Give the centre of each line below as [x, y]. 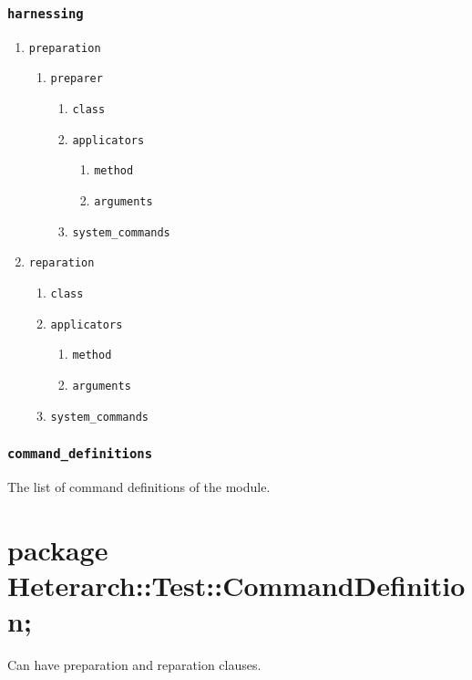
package [58, 549]
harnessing [46, 13]
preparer [77, 79]
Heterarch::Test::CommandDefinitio [236, 586]
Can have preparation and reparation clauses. [134, 665]
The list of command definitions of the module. [139, 487]
